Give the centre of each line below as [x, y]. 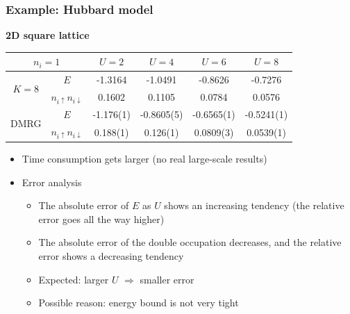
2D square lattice [48, 35]
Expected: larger [74, 279]
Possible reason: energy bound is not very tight [139, 303]
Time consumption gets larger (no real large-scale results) [144, 158]
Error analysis [52, 182]
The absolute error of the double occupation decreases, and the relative [190, 242]
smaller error [167, 279]
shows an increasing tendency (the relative [254, 205]
